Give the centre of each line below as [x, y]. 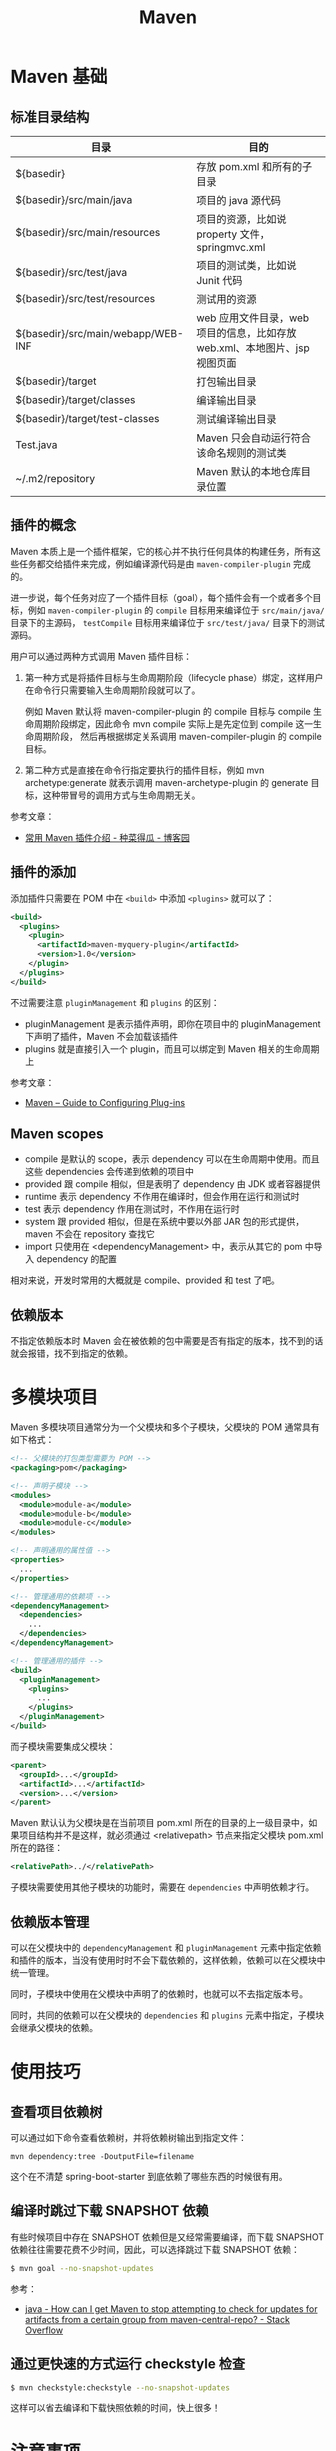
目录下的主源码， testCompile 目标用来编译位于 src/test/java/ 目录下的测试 [167, 622]
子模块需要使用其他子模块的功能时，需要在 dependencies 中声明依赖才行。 [162, 1887]
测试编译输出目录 [236, 419]
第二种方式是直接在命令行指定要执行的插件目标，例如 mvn [144, 770]
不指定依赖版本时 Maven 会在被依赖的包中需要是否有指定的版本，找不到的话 [167, 1341]
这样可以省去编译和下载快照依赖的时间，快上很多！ [115, 2408]
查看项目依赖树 [56, 2111]
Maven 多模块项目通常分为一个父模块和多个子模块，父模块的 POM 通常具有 [165, 1427]
